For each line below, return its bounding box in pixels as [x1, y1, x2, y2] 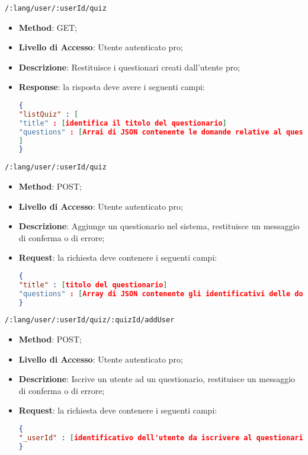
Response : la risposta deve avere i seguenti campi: [18, 81, 205, 93]
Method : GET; [18, 21, 78, 33]
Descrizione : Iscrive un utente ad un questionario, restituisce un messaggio [18, 373, 296, 385]
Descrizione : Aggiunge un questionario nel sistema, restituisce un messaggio [18, 220, 300, 232]
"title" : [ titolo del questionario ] [18, 280, 168, 289]
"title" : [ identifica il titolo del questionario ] [18, 118, 227, 127]
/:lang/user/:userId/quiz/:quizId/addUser [5, 316, 175, 325]
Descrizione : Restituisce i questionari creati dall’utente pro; [18, 60, 240, 73]
